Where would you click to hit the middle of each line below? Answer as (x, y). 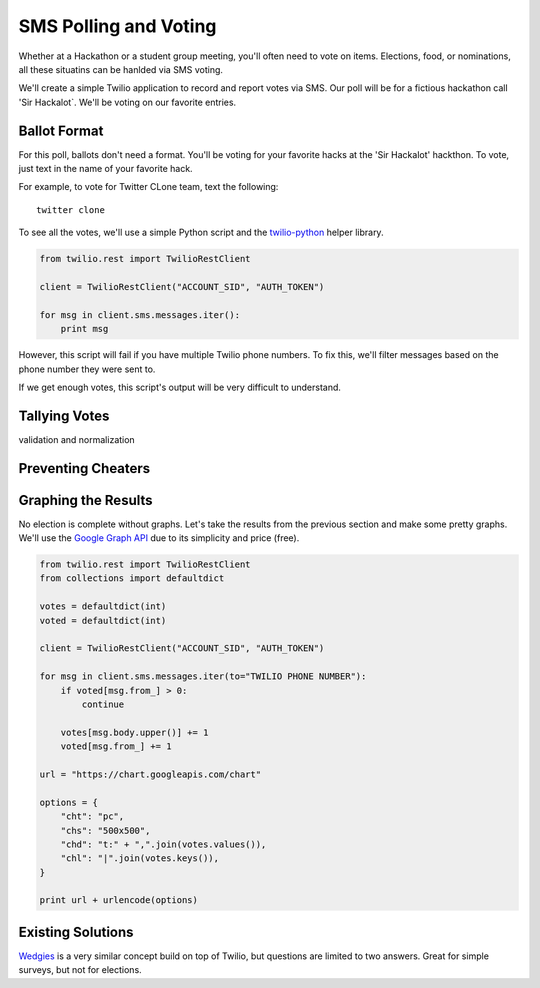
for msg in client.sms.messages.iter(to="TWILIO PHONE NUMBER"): (203, 676)
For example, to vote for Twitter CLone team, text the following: (148, 187)
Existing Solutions (76, 931)
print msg (84, 329)
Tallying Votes (64, 415)
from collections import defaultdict (132, 578)
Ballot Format (61, 130)
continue (103, 704)
